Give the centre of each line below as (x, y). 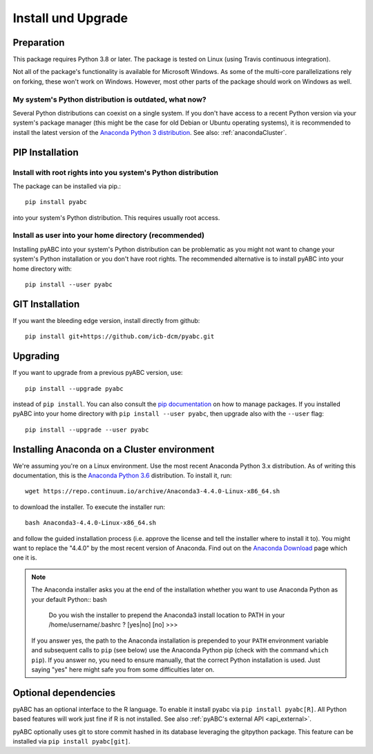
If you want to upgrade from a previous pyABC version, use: (98, 373)
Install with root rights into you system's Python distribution (116, 172)
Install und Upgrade (70, 18)
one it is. (25, 558)
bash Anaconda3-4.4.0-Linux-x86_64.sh (91, 523)
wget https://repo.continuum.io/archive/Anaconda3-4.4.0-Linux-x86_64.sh (153, 491)
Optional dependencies (64, 693)
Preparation (39, 43)
